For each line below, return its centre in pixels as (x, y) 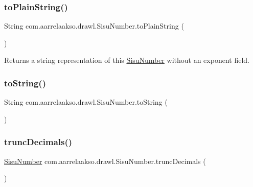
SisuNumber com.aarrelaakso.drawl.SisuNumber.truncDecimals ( (105, 161)
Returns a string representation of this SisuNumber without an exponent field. (127, 60)
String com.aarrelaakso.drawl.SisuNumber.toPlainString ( (94, 26)
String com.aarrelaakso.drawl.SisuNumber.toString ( (86, 102)
